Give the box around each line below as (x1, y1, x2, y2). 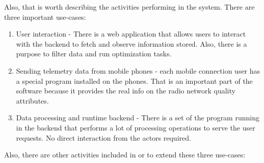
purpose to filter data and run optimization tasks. (16, 48, 172, 59)
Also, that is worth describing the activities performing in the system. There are (4, 2, 255, 12)
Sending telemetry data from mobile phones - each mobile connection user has (16, 65, 260, 76)
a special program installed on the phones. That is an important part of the (16, 75, 253, 86)
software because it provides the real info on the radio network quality (16, 85, 235, 96)
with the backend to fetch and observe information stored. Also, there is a (16, 38, 247, 49)
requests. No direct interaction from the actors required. (16, 132, 191, 143)
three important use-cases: (4, 11, 86, 22)
